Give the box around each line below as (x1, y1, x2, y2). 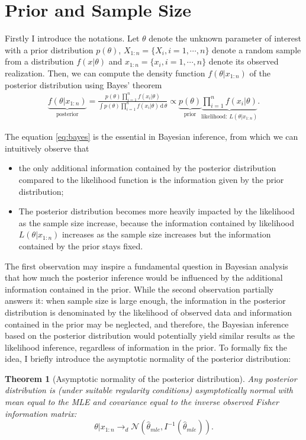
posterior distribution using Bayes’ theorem (5, 78, 162, 91)
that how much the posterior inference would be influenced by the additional (5, 271, 283, 284)
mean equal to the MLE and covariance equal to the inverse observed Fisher (5, 396, 279, 408)
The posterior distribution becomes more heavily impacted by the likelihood (18, 205, 295, 217)
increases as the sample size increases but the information (62, 228, 271, 240)
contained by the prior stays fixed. (18, 239, 143, 252)
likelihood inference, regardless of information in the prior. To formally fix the (5, 341, 287, 353)
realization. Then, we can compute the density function (5, 66, 205, 79)
